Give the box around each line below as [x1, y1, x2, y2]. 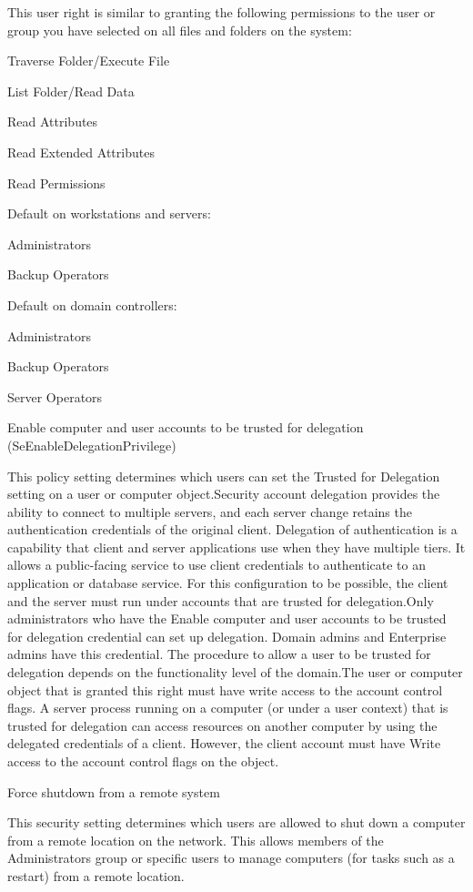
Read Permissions [7, 173, 106, 192]
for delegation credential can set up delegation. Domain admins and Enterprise [7, 626, 447, 645]
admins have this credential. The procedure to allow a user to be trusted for [7, 644, 431, 664]
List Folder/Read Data [7, 81, 135, 100]
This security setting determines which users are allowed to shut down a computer [7, 813, 466, 832]
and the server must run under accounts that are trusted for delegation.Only [7, 591, 434, 610]
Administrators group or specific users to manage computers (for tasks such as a [7, 848, 455, 867]
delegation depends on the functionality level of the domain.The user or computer [7, 663, 463, 682]
